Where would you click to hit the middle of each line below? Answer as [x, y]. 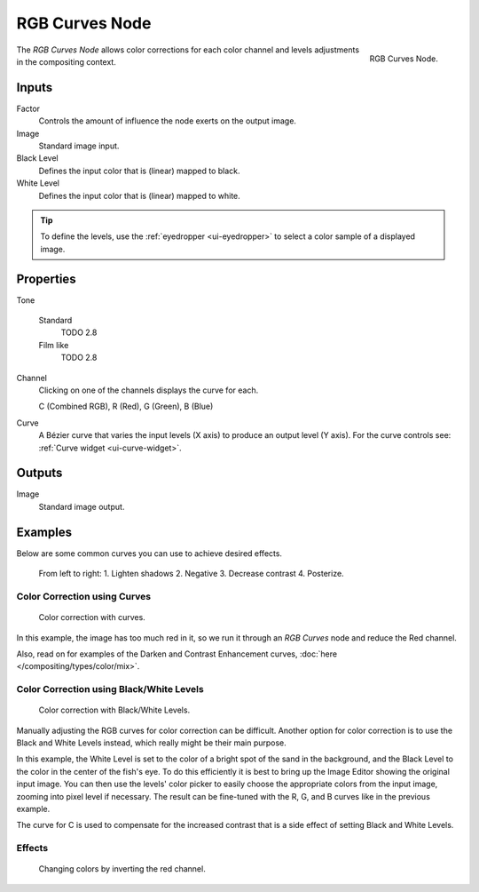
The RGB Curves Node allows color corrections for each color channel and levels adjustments [188, 50]
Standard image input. [79, 146]
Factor [28, 108]
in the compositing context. [67, 61]
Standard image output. [82, 506]
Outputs [39, 473]
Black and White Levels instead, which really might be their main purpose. [152, 743]
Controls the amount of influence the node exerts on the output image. [168, 121]
